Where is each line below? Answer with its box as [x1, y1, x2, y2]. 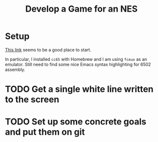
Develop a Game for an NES [25, 3, 138, 15]
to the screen [5, 94, 60, 105]
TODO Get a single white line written [5, 84, 154, 95]
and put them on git [5, 126, 85, 138]
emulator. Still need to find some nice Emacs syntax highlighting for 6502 [5, 61, 151, 67]
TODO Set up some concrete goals [5, 116, 147, 127]
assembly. [5, 67, 26, 72]
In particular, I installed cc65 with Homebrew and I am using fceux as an [5, 56, 147, 62]
